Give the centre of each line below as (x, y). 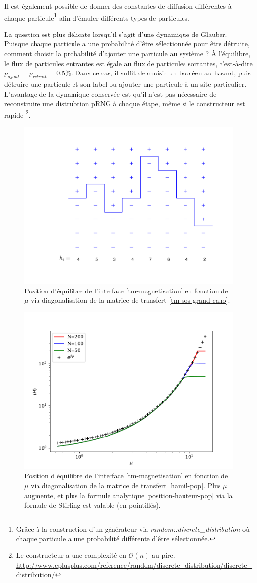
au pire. (163, 555)
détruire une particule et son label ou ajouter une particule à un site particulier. (126, 84)
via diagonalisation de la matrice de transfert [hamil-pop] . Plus (126, 486)
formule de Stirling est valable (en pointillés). (92, 505)
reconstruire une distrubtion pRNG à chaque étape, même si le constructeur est (125, 103)
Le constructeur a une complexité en (71, 555)
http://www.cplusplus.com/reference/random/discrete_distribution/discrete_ (134, 565)
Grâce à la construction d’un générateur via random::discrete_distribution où (133, 528)
